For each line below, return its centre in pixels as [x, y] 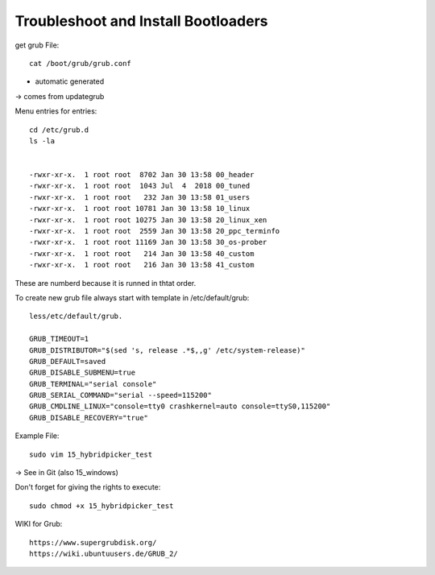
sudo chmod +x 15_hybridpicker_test [101, 506]
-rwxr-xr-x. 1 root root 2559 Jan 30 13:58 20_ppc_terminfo [155, 231]
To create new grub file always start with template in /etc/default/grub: [132, 297]
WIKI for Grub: [39, 524]
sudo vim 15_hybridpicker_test [91, 454]
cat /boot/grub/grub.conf [81, 63]
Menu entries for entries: [56, 111]
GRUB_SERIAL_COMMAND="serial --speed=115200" [121, 395]
